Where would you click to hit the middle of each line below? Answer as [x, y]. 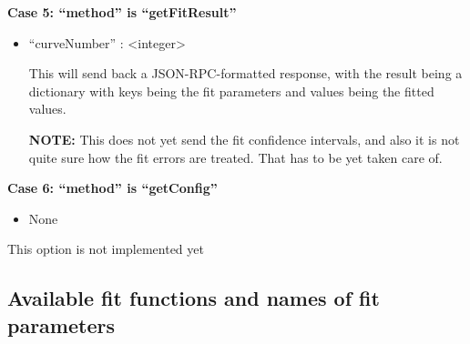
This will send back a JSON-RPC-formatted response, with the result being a [245, 73]
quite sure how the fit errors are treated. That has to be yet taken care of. [235, 157]
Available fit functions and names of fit [194, 298]
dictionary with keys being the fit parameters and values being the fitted [231, 91]
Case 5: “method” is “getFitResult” [122, 12]
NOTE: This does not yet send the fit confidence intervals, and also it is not [244, 139]
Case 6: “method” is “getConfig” [112, 188]
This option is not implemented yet [106, 249]
